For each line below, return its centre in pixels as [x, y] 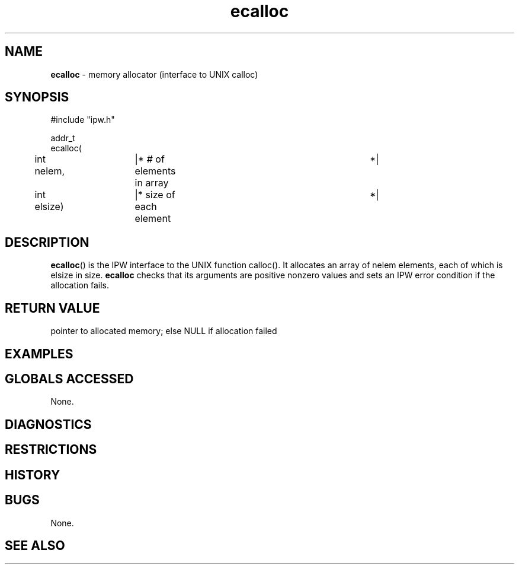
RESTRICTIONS [51, 450]
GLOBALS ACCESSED [69, 379]
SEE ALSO [35, 545]
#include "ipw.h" [83, 120]
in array [152, 183]
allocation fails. [80, 285]
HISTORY [33, 475]
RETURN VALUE [52, 308]
